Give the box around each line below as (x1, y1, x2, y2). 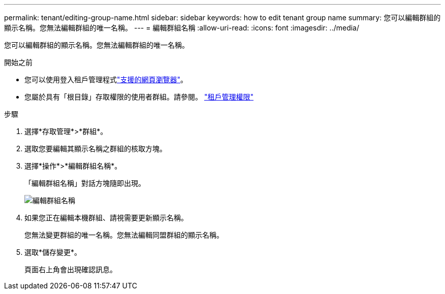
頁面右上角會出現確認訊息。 (24, 265, 117, 274)
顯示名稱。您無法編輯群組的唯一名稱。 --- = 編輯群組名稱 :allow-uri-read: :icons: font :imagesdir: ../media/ (4, 23, 360, 32)
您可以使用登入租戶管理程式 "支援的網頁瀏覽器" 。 (24, 75, 188, 84)
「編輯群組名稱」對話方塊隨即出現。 (24, 179, 145, 187)
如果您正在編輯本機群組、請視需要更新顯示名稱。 (24, 213, 188, 222)
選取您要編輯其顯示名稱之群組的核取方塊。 (24, 144, 167, 153)
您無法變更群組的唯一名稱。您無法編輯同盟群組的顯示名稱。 (24, 231, 224, 239)
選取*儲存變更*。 (24, 248, 82, 256)
